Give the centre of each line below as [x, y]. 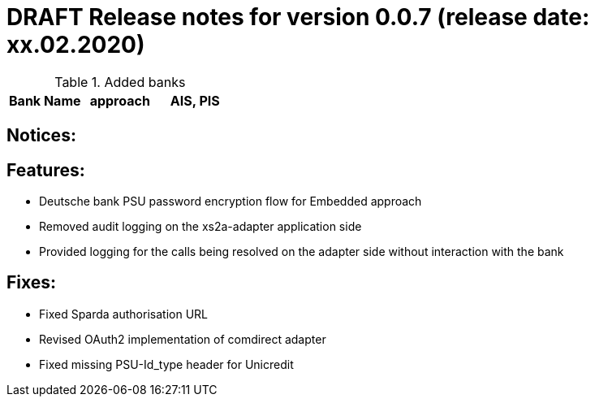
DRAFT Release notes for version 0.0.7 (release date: [298, 17]
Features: [46, 170]
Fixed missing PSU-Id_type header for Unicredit [166, 364]
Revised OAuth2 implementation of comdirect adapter [183, 339]
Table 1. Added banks [120, 82]
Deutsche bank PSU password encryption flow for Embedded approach [231, 201]
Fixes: [32, 283]
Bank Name [45, 100]
